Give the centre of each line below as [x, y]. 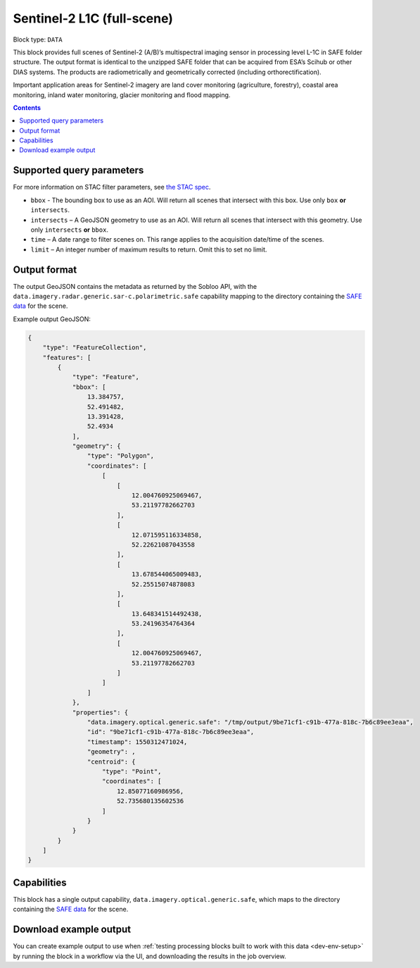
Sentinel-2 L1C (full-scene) [93, 18]
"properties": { [100, 712]
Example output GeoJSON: [52, 319]
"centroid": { [112, 762]
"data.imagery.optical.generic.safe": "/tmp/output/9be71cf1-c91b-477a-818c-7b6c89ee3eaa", [250, 722]
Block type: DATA [38, 39]
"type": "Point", [132, 771]
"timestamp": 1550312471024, [137, 742]
